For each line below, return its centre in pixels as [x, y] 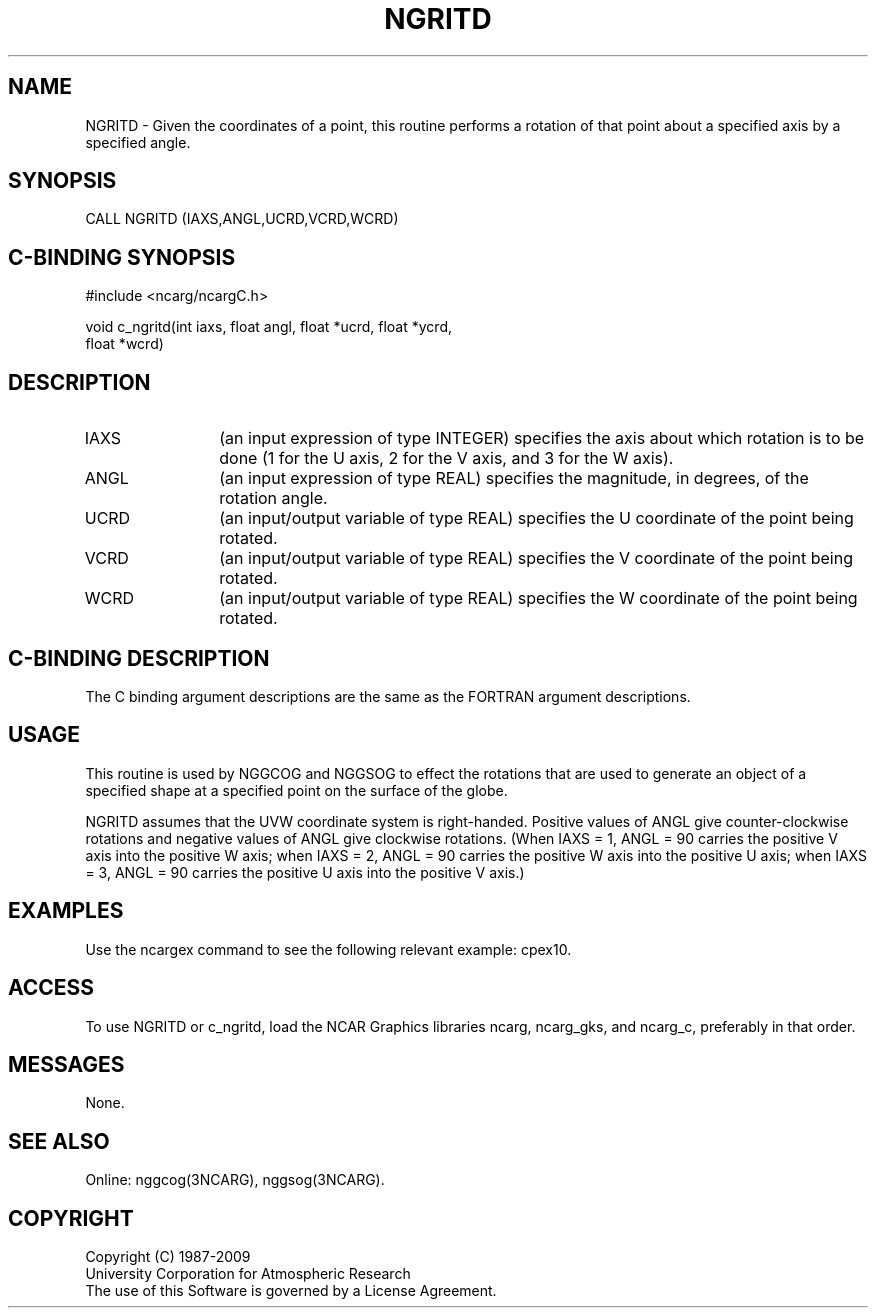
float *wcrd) [124, 344]
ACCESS [51, 988]
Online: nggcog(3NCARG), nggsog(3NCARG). [235, 1180]
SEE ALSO [59, 1141]
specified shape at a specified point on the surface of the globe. [296, 790]
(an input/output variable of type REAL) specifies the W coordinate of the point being [538, 598]
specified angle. [138, 142]
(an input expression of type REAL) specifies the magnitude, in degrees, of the [514, 478]
